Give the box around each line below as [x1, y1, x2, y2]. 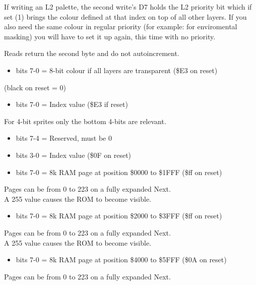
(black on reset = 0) [4, 82, 66, 92]
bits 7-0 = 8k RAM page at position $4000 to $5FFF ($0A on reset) [16, 254, 227, 265]
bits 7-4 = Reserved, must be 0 [16, 133, 112, 143]
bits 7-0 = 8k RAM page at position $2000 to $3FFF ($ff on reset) [16, 210, 222, 221]
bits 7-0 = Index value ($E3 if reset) [16, 99, 128, 109]
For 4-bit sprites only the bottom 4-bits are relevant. [4, 116, 166, 126]
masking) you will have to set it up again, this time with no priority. [4, 31, 216, 41]
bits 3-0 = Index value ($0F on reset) [16, 149, 132, 160]
